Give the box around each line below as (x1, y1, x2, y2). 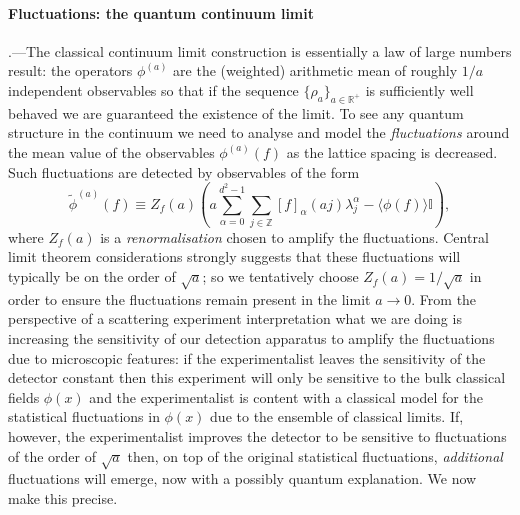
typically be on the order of (8, 266, 176, 287)
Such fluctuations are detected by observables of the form (8, 161, 360, 182)
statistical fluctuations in (8, 406, 160, 427)
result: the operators (8, 60, 133, 81)
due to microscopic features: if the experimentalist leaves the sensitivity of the (8, 347, 486, 368)
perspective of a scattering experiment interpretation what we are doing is (8, 308, 462, 329)
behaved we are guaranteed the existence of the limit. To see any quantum (8, 102, 464, 123)
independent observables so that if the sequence (8, 79, 299, 100)
